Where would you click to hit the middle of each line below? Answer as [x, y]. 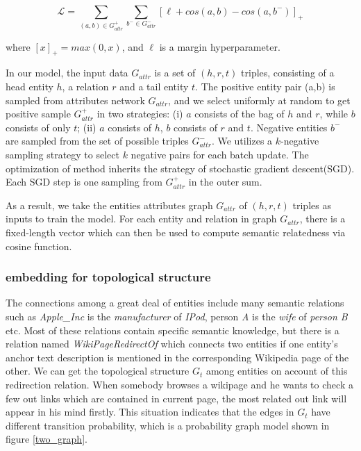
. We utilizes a [242, 141]
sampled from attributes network [75, 100]
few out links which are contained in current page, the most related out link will [176, 398]
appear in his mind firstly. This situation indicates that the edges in [150, 412]
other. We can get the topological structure [98, 371]
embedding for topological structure [108, 277]
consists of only [38, 127]
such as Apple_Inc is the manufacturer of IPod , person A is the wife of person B [177, 317]
